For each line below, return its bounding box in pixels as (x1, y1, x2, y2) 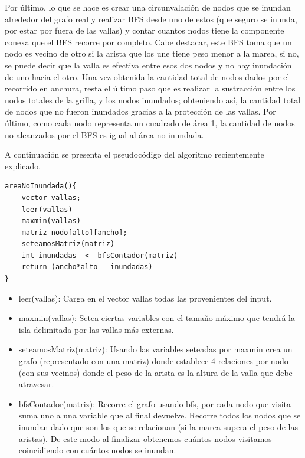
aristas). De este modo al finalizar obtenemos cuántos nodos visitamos (18, 432, 272, 444)
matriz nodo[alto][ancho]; (21, 228, 127, 237)
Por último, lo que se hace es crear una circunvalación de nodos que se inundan (5, 1, 291, 13)
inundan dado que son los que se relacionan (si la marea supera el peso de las (18, 421, 298, 433)
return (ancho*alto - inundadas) (21, 263, 153, 271)
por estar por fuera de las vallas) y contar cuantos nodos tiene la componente (5, 24, 284, 37)
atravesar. (18, 378, 54, 390)
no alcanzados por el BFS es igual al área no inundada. (5, 128, 204, 140)
